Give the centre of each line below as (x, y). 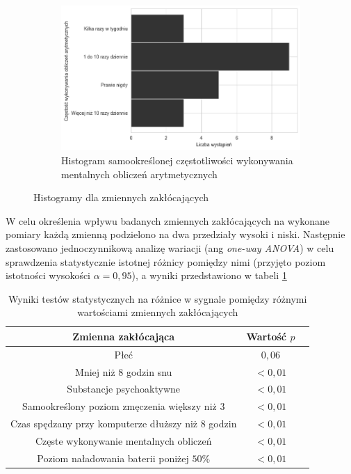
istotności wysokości (48, 275)
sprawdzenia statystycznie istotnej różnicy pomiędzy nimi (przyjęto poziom (166, 261)
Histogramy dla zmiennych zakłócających (121, 197)
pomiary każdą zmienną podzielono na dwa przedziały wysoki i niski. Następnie (175, 234)
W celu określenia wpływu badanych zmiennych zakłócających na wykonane (168, 220)
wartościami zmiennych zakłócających (158, 312)
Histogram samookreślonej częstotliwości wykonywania (177, 160)
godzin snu (149, 371)
